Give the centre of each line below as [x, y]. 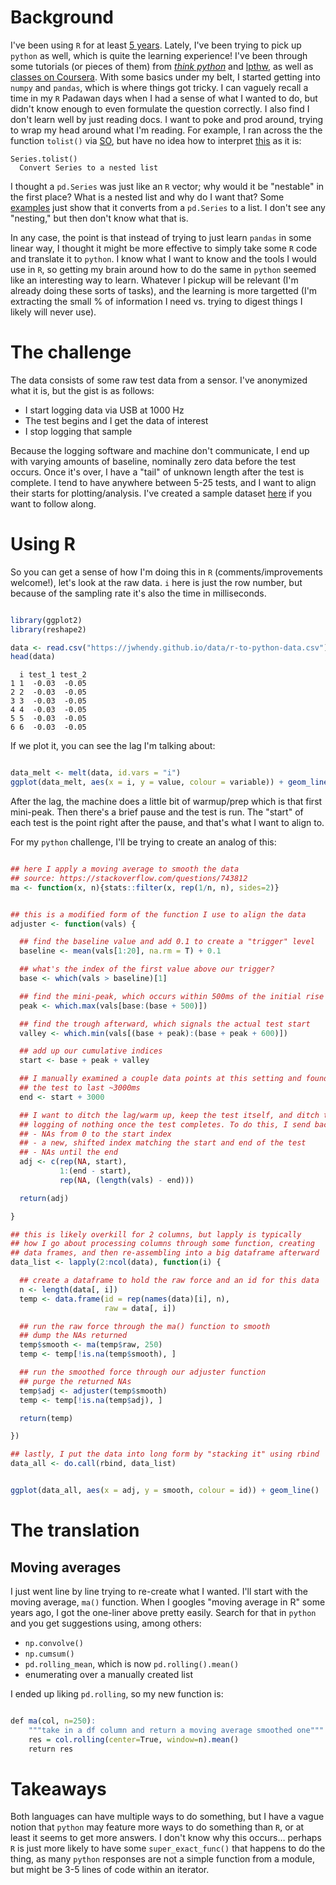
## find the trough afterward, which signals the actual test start [165, 1024]
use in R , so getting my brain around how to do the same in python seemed [163, 269]
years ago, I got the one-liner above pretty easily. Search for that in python [163, 1612]
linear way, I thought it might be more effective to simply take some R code [164, 248]
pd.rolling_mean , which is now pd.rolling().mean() [132, 1663]
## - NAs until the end [68, 1152]
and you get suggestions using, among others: [106, 1623]
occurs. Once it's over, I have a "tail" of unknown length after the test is [157, 472]
